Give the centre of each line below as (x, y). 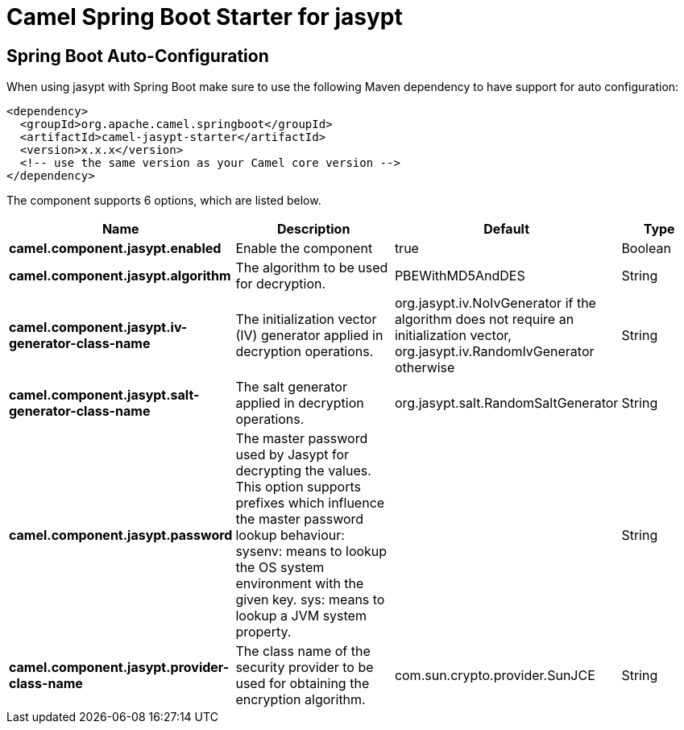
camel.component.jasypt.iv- (98, 328)
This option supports (298, 487)
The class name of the (303, 651)
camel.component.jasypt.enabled (115, 249)
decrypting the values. (303, 471)
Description (313, 229)
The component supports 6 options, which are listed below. (164, 201)
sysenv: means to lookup (311, 552)
